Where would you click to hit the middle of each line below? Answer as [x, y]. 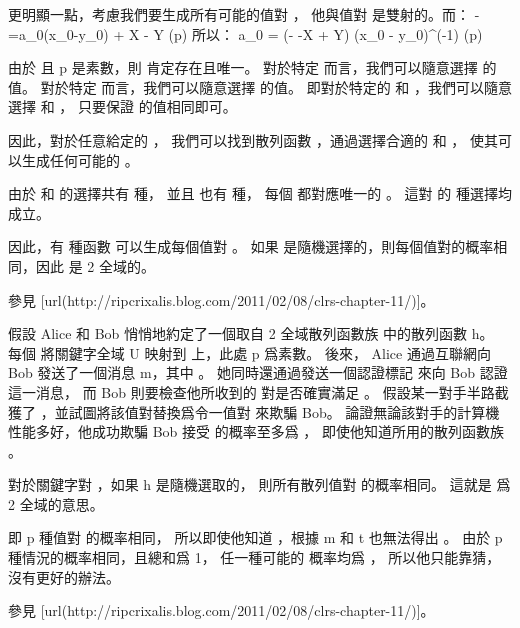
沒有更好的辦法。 [64, 576]
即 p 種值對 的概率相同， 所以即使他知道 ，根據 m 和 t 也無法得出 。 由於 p [255, 537]
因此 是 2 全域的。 [95, 265]
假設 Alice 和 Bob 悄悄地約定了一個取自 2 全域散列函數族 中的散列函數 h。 [251, 333]
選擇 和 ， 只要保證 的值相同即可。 [122, 106]
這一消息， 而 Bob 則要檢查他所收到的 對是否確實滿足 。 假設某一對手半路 [251, 391]
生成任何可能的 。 [80, 159]
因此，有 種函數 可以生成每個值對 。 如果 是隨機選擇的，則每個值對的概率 [251, 246]
